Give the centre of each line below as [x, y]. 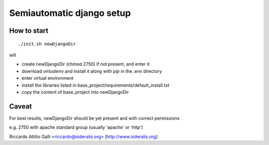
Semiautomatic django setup [70, 13]
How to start [29, 31]
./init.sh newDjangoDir [47, 44]
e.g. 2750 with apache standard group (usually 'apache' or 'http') [76, 128]
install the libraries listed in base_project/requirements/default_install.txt [95, 85]
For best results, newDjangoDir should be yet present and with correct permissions [94, 118]
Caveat [21, 106]
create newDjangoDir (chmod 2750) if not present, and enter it [86, 64]
